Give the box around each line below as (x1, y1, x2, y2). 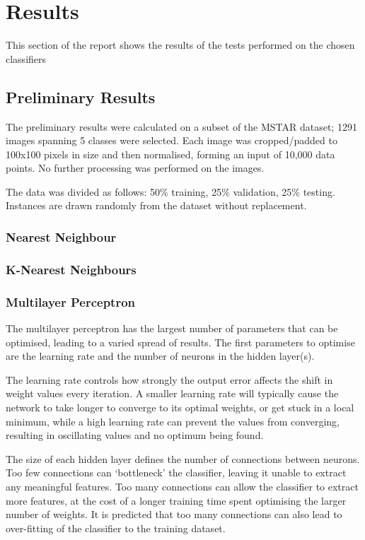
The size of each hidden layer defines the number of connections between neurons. (6, 451, 360, 466)
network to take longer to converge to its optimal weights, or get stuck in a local (6, 399, 354, 414)
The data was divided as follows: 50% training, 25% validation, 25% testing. (6, 184, 335, 199)
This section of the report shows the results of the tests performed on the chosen (6, 37, 355, 52)
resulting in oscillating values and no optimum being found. (6, 428, 264, 442)
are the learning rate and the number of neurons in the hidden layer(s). (6, 348, 315, 363)
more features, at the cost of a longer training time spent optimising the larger (6, 493, 347, 507)
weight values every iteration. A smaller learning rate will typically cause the (6, 386, 339, 401)
